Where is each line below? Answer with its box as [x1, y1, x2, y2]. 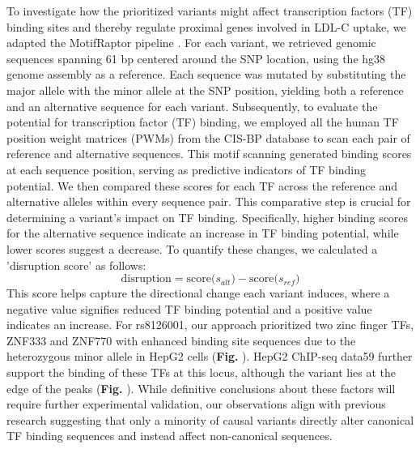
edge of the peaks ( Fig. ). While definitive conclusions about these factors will [6, 379, 396, 396]
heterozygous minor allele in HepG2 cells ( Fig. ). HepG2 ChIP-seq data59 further [6, 348, 413, 365]
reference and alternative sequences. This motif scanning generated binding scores [6, 145, 412, 162]
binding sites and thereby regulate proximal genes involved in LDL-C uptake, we [6, 18, 406, 35]
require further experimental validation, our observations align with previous [6, 396, 386, 413]
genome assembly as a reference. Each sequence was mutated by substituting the [6, 66, 406, 83]
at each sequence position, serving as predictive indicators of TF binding [6, 160, 367, 177]
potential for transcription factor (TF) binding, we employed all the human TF [6, 113, 399, 130]
